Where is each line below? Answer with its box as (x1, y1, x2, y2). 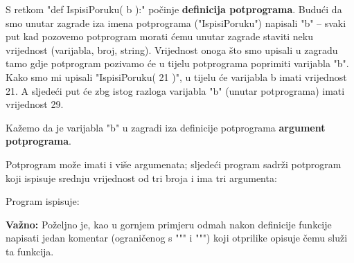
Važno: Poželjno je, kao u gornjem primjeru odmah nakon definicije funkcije (6, 217, 332, 231)
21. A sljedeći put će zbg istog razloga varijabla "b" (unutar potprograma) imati (6, 83, 345, 98)
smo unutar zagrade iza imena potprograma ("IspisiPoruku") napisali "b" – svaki (6, 15, 346, 30)
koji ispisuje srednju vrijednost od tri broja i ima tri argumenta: (6, 170, 277, 185)
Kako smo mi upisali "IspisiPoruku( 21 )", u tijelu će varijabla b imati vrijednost (6, 69, 347, 84)
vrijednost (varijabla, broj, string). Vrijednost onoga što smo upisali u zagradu (6, 42, 338, 57)
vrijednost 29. (6, 97, 64, 111)
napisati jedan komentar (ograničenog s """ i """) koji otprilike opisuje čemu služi (6, 230, 348, 245)
